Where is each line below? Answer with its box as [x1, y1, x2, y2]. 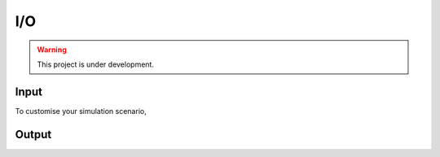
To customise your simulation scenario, [15, 106, 147, 116]
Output [15, 127, 52, 142]
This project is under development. [37, 59, 155, 69]
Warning [37, 45, 67, 55]
